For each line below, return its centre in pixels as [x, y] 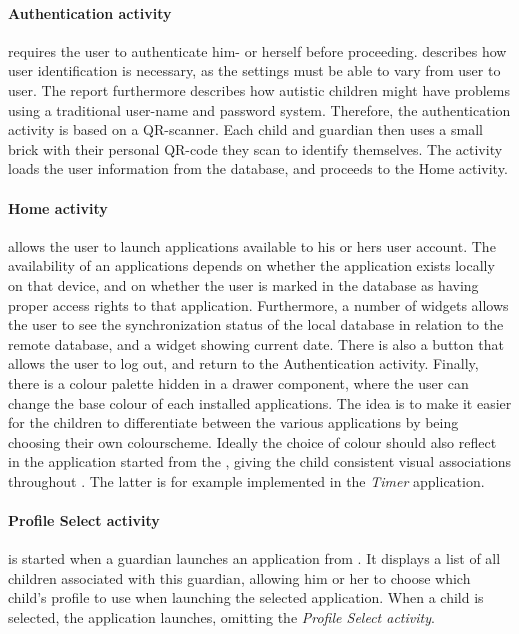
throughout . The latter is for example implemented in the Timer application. [246, 480]
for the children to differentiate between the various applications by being [233, 422]
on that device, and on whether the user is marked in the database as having [243, 284]
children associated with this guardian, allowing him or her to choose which [239, 577]
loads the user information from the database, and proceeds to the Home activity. [258, 168]
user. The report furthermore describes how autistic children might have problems [259, 89]
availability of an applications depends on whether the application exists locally [251, 265]
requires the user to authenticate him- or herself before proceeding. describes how [257, 50]
